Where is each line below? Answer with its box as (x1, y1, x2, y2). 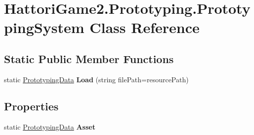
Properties (4, 98, 59, 113)
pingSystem (4, 17, 85, 37)
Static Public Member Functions (4, 51, 174, 66)
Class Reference (89, 17, 200, 37)
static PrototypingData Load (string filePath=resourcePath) (4, 74, 189, 84)
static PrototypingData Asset (4, 121, 95, 132)
